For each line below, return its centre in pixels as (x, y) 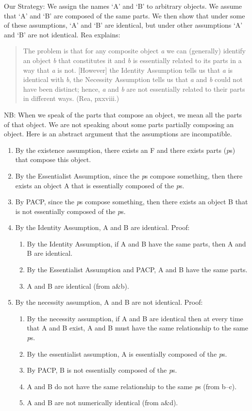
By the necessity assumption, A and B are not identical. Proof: (109, 302)
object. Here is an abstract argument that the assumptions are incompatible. (118, 134)
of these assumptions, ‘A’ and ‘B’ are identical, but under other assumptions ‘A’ (123, 25)
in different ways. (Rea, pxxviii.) (71, 98)
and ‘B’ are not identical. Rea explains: (62, 34)
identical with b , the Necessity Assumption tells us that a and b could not (133, 79)
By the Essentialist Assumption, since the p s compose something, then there (129, 175)
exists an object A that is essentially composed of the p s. (100, 185)
